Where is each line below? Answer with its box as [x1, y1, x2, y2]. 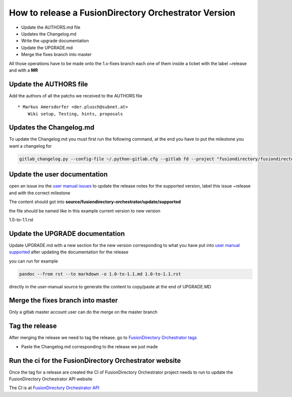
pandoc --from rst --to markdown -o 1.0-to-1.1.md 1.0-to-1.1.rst [19, 271, 181, 277]
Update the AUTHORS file [9, 80, 88, 88]
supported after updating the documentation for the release [9, 249, 128, 255]
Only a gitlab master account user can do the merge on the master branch [9, 309, 158, 315]
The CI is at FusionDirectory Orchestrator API [9, 385, 100, 391]
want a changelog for [9, 143, 52, 149]
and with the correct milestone [9, 190, 71, 196]
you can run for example [9, 258, 58, 264]
